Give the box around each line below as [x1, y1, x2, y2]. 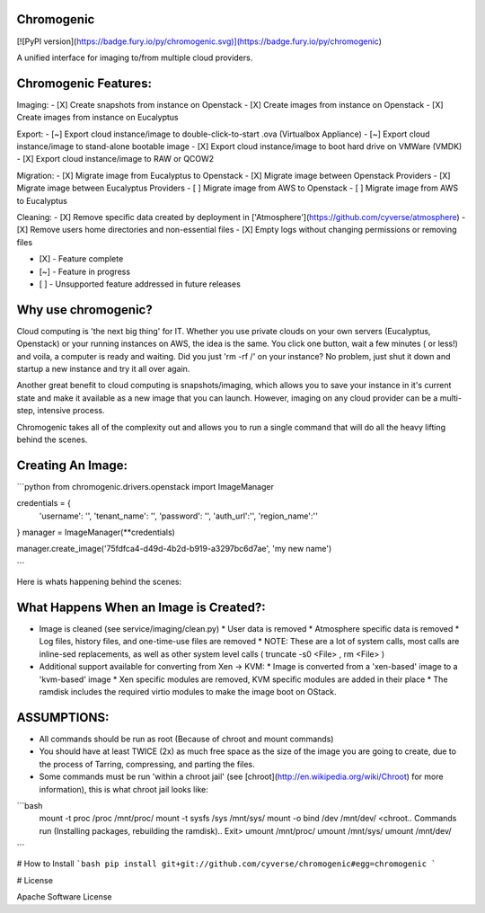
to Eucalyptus [16, 195, 67, 206]
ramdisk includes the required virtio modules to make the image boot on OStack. [39, 687, 337, 697]
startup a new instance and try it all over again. [16, 363, 190, 374]
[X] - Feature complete [39, 253, 124, 264]
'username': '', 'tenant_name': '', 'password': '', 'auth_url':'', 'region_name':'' [39, 510, 318, 521]
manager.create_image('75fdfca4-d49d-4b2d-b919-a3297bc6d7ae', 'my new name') [16, 544, 332, 554]
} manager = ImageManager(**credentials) [16, 527, 175, 537]
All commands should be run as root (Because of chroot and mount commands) [39, 733, 334, 744]
